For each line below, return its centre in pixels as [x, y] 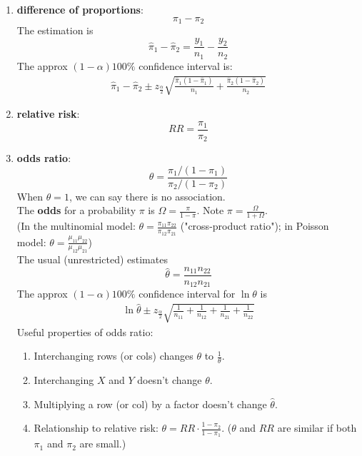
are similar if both [317, 428]
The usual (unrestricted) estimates [92, 259]
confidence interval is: [186, 65]
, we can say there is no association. [147, 196]
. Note [210, 210]
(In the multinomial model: [76, 226]
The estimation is [55, 30]
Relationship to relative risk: [96, 428]
